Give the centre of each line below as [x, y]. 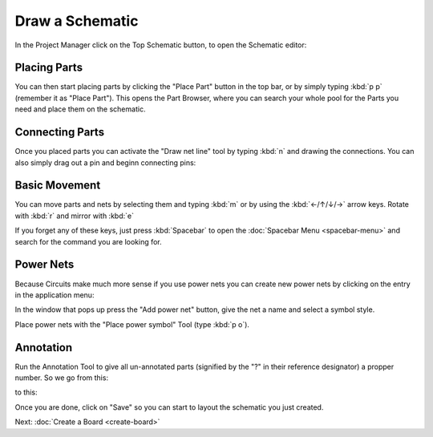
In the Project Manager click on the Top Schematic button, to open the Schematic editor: [161, 45]
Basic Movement [58, 186]
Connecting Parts [59, 132]
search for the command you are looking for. [88, 241]
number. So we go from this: [61, 378]
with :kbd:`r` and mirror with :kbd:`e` [74, 216]
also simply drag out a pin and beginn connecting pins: [105, 162]
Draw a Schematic [77, 21]
